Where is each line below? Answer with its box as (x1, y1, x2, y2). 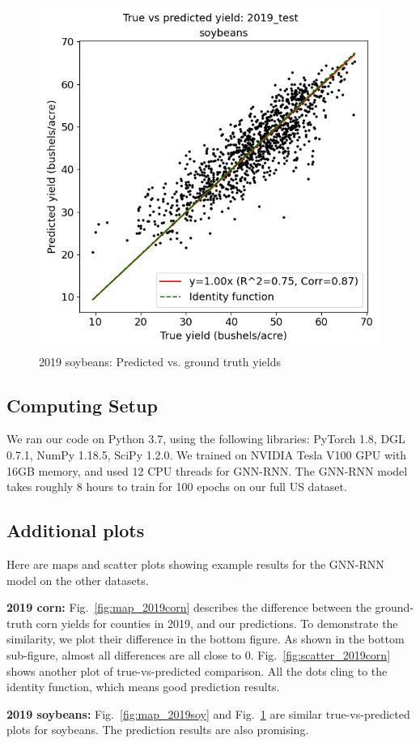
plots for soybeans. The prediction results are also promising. (6, 721, 309, 738)
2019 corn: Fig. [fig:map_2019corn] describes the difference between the (6, 599, 371, 616)
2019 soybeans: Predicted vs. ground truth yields (39, 352, 281, 369)
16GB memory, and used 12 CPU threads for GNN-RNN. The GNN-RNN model (6, 462, 408, 479)
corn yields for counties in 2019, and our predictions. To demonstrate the (36, 614, 398, 631)
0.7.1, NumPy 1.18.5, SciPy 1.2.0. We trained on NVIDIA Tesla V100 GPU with (6, 446, 407, 463)
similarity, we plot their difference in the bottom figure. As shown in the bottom (6, 630, 405, 647)
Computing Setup (6, 392, 158, 417)
